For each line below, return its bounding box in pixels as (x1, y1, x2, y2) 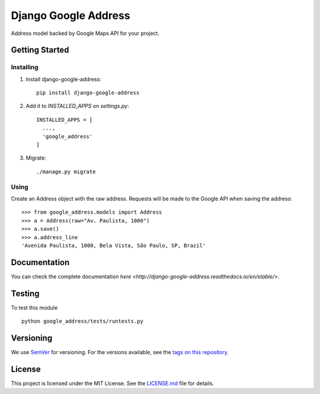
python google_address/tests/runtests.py (21, 318, 143, 325)
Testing (11, 288, 40, 298)
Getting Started (11, 45, 69, 55)
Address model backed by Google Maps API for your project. (11, 30, 160, 37)
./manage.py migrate (36, 168, 96, 175)
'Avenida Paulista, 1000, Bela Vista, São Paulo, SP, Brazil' (21, 242, 206, 249)
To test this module (11, 304, 58, 311)
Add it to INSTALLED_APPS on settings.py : (25, 103, 129, 110)
